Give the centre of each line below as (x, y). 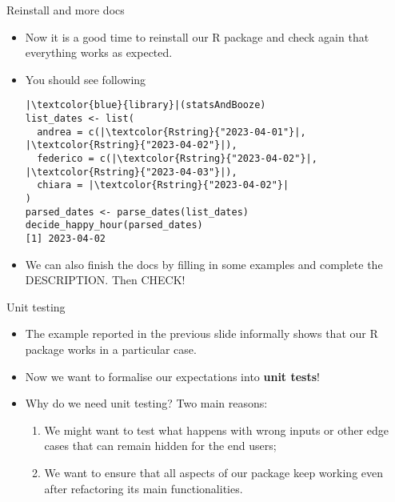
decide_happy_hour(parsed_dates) (114, 225)
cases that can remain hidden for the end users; (160, 446)
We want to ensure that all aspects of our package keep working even (214, 472)
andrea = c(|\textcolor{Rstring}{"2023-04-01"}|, (172, 132)
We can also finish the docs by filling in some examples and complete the (204, 264)
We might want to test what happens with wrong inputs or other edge (217, 430)
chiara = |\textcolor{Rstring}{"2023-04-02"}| (163, 185)
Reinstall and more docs (66, 10)
